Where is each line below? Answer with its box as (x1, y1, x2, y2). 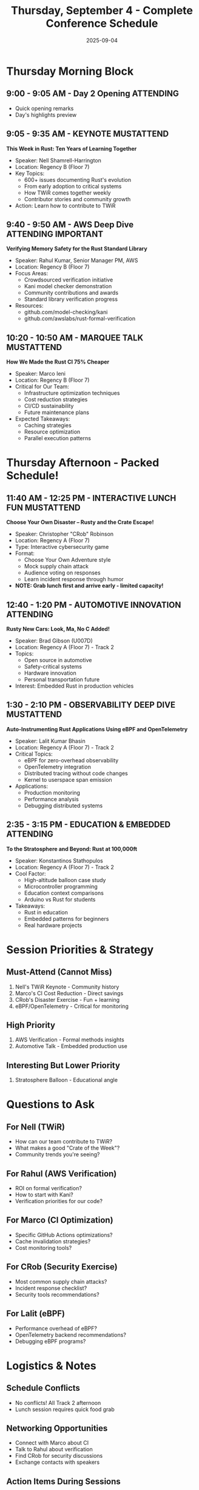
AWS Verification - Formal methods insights (15, 1036, 124, 1043)
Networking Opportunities (6, 1423, 108, 1433)
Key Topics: (15, 170, 45, 177)
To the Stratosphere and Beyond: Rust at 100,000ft (6, 845, 138, 852)
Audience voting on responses (24, 569, 101, 576)
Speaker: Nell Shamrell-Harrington (15, 156, 102, 164)
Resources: (15, 302, 44, 309)
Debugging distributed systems (24, 802, 103, 809)
